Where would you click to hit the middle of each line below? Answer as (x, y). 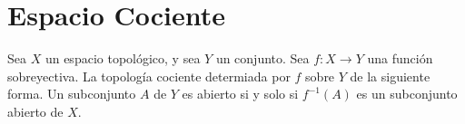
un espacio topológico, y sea (123, 58)
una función (400, 58)
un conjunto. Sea (262, 58)
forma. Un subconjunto (72, 94)
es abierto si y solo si (240, 94)
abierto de (35, 111)
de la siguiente (390, 76)
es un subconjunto (407, 94)
